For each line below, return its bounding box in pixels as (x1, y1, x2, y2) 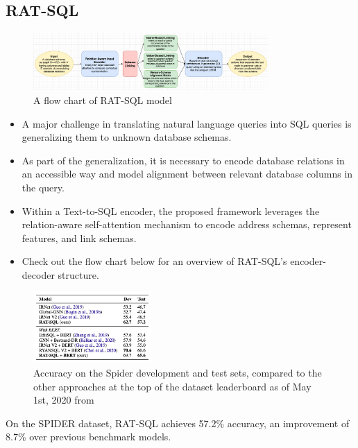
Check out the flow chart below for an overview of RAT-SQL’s (22, 254, 287, 268)
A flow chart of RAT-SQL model (33, 92, 172, 107)
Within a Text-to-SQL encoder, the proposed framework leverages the (22, 203, 320, 218)
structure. (58, 267, 99, 282)
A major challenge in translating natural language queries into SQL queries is (22, 116, 352, 130)
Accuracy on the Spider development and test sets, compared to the (33, 365, 322, 380)
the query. (22, 180, 65, 194)
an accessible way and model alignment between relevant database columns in (22, 166, 353, 181)
